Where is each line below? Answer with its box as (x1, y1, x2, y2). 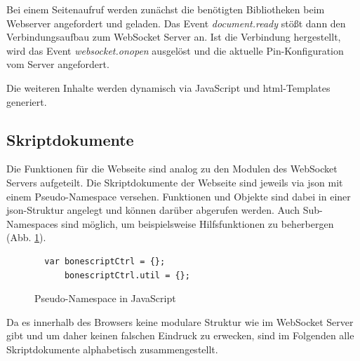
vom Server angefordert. (6, 57, 109, 71)
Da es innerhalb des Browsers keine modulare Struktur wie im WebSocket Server (6, 314, 354, 329)
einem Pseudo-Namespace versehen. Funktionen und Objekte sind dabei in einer (6, 189, 351, 203)
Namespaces (6, 216, 58, 231)
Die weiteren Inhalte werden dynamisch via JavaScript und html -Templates (6, 80, 331, 95)
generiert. (6, 94, 47, 109)
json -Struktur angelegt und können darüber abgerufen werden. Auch (6, 203, 300, 217)
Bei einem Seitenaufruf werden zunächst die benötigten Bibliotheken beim (6, 2, 325, 16)
